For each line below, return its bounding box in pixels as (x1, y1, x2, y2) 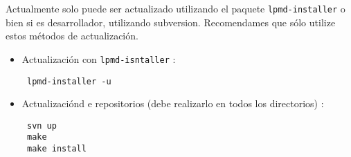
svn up (26, 120, 57, 131)
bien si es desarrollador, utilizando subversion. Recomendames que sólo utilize (6, 15, 336, 29)
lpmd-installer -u (26, 76, 111, 86)
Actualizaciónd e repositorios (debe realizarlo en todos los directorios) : (21, 96, 324, 111)
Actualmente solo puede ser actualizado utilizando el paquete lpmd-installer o (6, 1, 345, 15)
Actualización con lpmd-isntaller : (21, 51, 176, 66)
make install (26, 144, 87, 154)
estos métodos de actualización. (6, 28, 138, 43)
